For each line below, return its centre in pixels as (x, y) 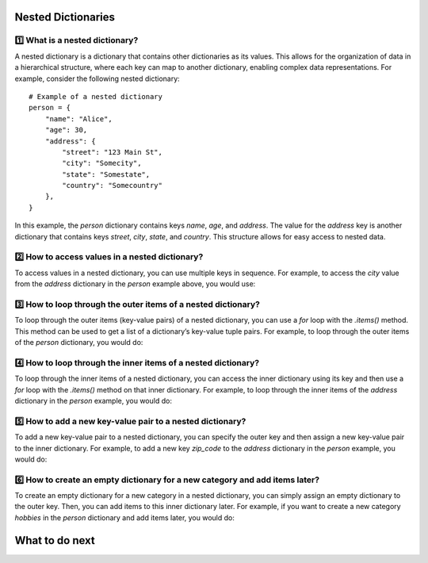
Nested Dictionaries (65, 17)
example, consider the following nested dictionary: (97, 79)
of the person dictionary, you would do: (79, 343)
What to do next (55, 540)
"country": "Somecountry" (112, 186)
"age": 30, (66, 130)
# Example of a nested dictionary (96, 96)
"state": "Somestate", (106, 174)
